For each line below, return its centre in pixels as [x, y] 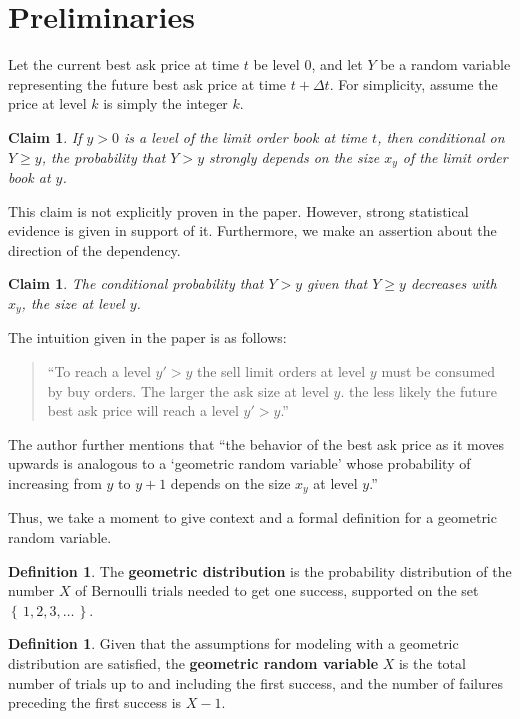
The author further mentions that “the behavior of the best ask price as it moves [256, 443]
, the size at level [73, 302]
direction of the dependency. [94, 249]
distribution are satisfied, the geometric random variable [193, 662]
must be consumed [438, 370]
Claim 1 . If [45, 136]
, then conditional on [441, 136]
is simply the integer [165, 103]
